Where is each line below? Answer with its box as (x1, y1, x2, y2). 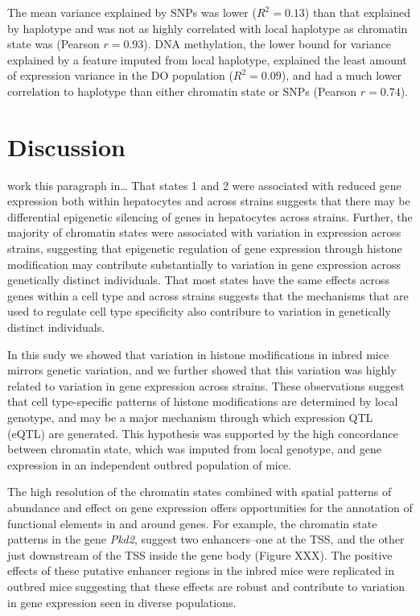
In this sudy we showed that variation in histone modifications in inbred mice (7, 345, 389, 362)
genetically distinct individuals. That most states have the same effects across (7, 271, 390, 288)
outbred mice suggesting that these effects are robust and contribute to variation (7, 577, 406, 594)
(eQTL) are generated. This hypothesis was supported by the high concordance (7, 424, 398, 441)
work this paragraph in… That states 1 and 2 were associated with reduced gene (7, 176, 401, 193)
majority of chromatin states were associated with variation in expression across (7, 224, 401, 241)
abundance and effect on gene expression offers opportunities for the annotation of (7, 498, 413, 515)
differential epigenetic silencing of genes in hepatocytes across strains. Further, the (7, 208, 413, 225)
